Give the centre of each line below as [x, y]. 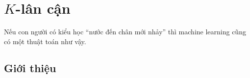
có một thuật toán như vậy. [45, 41]
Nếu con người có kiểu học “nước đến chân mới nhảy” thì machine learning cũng [125, 32]
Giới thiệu [30, 67]
